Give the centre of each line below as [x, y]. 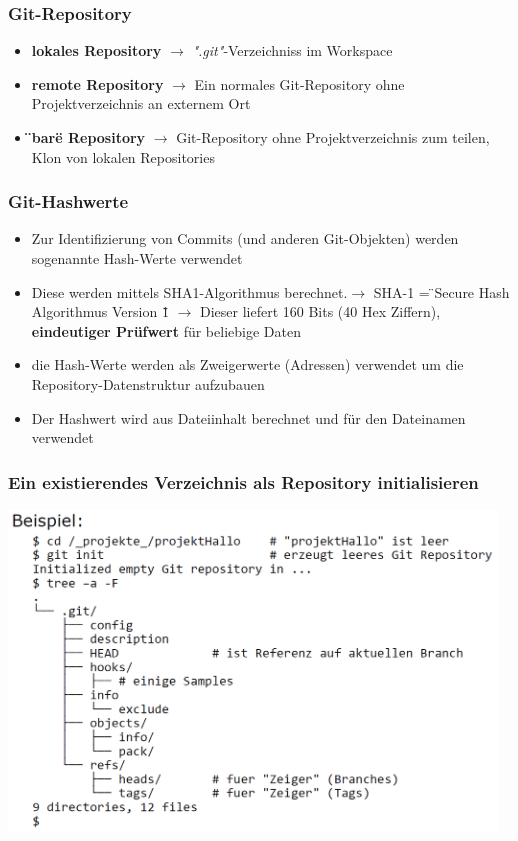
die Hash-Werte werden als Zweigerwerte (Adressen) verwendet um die [247, 364]
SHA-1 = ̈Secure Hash [441, 291]
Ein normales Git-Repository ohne [299, 83]
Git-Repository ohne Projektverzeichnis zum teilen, [333, 137]
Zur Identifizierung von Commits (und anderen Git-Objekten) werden [245, 238]
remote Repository [97, 83]
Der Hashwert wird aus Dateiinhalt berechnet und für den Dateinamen [248, 417]
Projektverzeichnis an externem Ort [141, 103]
